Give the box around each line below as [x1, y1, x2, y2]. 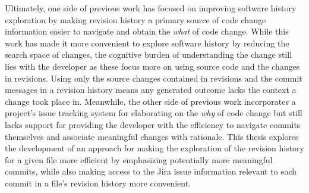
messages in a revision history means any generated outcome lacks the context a [5, 83, 297, 96]
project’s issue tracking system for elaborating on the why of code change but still [5, 107, 302, 119]
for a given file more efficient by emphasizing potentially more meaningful [5, 153, 273, 166]
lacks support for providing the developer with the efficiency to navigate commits [5, 118, 301, 130]
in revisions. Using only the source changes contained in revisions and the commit [5, 71, 302, 84]
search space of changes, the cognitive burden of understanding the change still [5, 48, 292, 61]
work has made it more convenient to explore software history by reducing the [5, 36, 289, 49]
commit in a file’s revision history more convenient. [5, 176, 191, 189]
